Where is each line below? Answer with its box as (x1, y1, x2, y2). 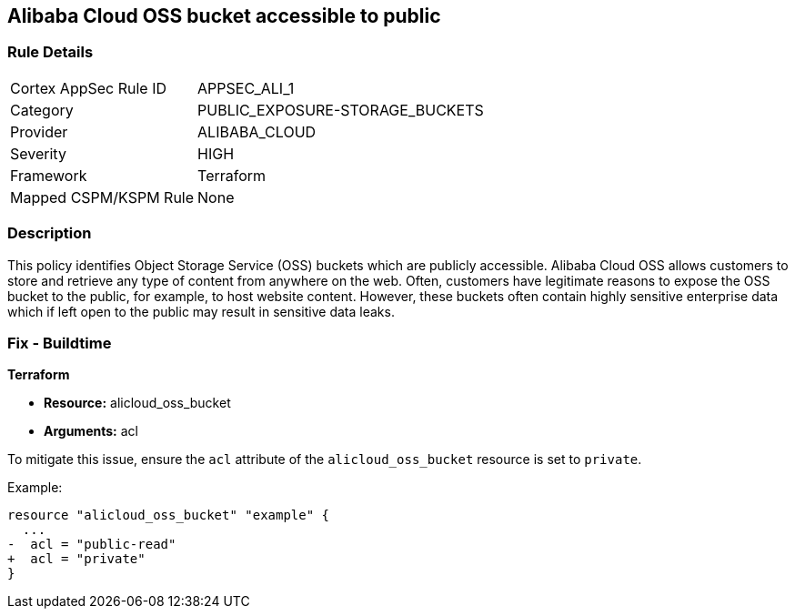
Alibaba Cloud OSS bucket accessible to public (7, 5, 441, 27)
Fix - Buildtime (7, 333, 112, 352)
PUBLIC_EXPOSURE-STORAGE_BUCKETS (197, 100, 484, 119)
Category (10, 100, 74, 119)
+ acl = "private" (7, 551, 146, 567)
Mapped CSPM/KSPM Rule (10, 187, 195, 207)
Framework (10, 166, 87, 185)
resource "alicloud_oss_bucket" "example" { (7, 508, 330, 523)
